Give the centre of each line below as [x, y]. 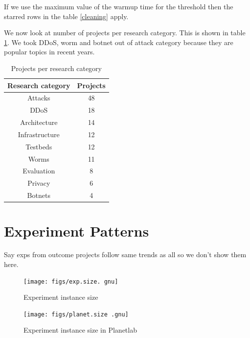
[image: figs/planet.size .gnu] [76, 314]
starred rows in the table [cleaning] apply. [66, 16]
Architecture [39, 122]
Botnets [39, 195]
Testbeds [39, 146]
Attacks [39, 98]
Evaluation [39, 171]
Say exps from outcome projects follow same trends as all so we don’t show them [125, 254]
